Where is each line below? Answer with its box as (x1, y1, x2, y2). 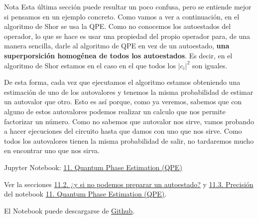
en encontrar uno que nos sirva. (4, 145, 100, 156)
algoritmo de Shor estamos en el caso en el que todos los (4, 60, 176, 70)
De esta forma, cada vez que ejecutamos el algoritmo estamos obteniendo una (4, 77, 241, 87)
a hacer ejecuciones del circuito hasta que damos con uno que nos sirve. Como (4, 126, 242, 136)
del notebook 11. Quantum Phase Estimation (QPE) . (4, 189, 167, 199)
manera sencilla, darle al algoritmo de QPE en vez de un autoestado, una (4, 40, 230, 51)
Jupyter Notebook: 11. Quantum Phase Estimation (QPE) (4, 162, 182, 172)
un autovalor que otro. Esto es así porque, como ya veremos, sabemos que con (4, 96, 242, 107)
